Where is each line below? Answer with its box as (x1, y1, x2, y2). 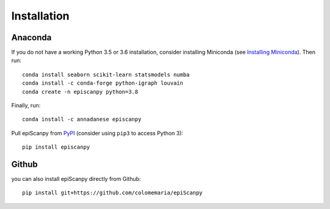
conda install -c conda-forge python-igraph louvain (22, 80, 183, 87)
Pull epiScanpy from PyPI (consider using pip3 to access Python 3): (11, 129, 183, 136)
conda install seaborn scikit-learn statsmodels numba (22, 71, 190, 78)
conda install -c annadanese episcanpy (22, 116, 142, 123)
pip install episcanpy (22, 144, 90, 151)
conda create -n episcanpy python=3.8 (22, 88, 139, 95)
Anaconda (11, 32, 52, 43)
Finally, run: (11, 102, 41, 109)
